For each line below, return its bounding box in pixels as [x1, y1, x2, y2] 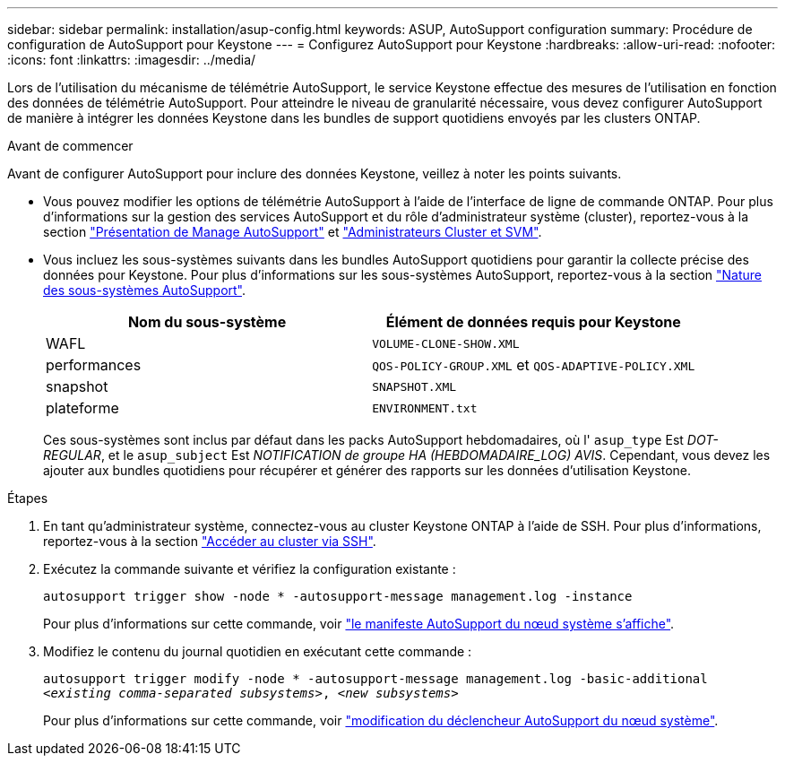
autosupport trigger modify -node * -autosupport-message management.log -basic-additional [43, 672, 708, 686]
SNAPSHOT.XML [372, 379, 457, 394]
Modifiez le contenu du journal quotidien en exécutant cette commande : [43, 644, 472, 659]
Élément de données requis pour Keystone [385, 313, 681, 331]
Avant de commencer [7, 138, 134, 153]
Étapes [7, 490, 48, 506]
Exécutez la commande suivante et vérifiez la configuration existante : [43, 561, 456, 577]
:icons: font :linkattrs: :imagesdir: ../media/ [7, 52, 256, 67]
